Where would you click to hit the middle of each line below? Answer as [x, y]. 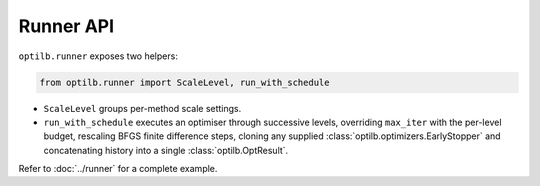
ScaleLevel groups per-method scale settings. [142, 108]
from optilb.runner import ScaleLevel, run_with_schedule [184, 82]
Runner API [66, 26]
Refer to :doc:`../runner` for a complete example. [118, 169]
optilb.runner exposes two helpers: [98, 56]
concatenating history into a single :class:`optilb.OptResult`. [166, 150]
